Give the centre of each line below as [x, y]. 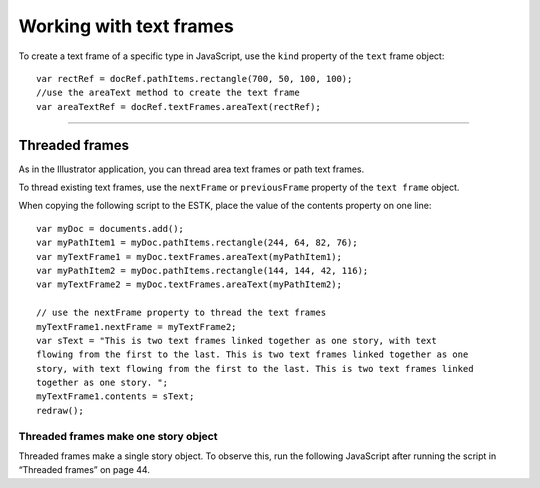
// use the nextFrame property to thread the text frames [181, 313]
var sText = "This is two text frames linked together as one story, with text [236, 340]
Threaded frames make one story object [118, 436]
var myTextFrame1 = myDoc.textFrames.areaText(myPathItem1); [189, 256]
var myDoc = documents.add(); [110, 228]
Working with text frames [126, 26]
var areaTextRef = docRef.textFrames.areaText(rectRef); [179, 106]
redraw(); [60, 410]
